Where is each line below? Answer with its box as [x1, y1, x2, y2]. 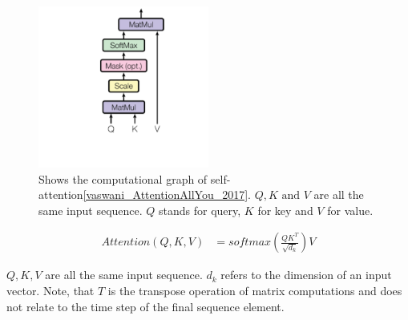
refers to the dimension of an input [220, 266, 392, 283]
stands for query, [159, 201, 241, 218]
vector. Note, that [6, 282, 95, 298]
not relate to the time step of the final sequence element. [6, 298, 285, 314]
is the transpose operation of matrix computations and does [107, 282, 402, 298]
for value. [327, 201, 374, 218]
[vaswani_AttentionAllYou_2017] [83, 186, 248, 203]
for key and [257, 201, 313, 218]
